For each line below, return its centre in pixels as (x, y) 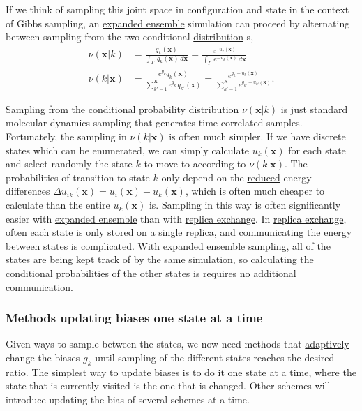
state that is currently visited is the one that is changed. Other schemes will (168, 386)
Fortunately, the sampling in (66, 136)
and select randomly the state (69, 164)
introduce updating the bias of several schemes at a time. (128, 399)
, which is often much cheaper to (255, 191)
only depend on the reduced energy (236, 177)
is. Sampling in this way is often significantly (245, 205)
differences (28, 191)
